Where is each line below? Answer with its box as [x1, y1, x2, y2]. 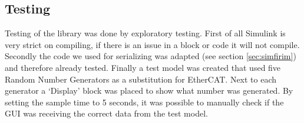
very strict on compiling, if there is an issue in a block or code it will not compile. [5, 38, 300, 50]
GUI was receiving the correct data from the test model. [5, 107, 208, 119]
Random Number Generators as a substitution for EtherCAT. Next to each [5, 73, 277, 85]
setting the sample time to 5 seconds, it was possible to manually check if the [5, 95, 284, 108]
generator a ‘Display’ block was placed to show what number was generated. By [5, 84, 293, 97]
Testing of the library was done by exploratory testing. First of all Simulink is [5, 27, 286, 39]
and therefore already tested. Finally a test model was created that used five [5, 61, 281, 73]
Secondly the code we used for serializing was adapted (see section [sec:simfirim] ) [5, 50, 296, 62]
